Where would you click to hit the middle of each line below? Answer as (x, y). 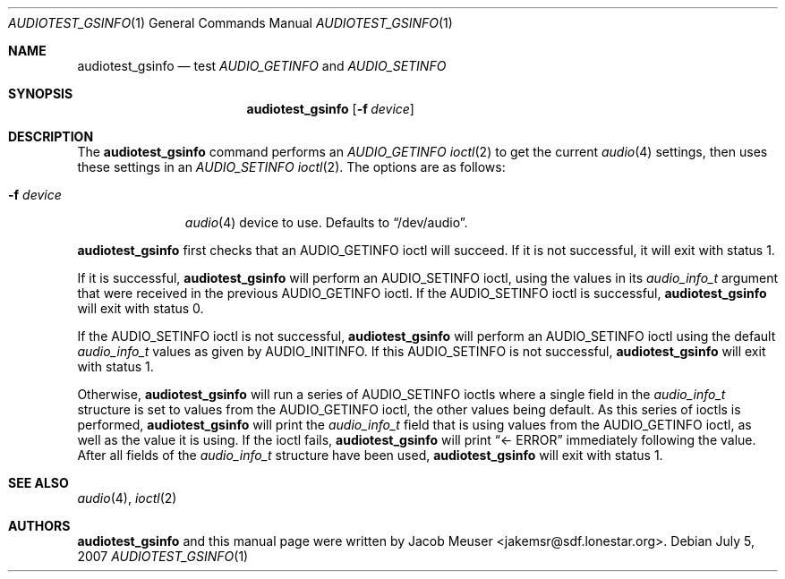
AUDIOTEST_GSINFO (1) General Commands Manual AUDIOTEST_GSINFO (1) (230, 23)
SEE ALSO (38, 483)
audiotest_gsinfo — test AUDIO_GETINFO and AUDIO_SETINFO (262, 66)
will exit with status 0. (141, 308)
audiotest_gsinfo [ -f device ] (330, 109)
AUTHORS (39, 526)
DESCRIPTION (51, 136)
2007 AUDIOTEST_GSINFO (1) (163, 556)
